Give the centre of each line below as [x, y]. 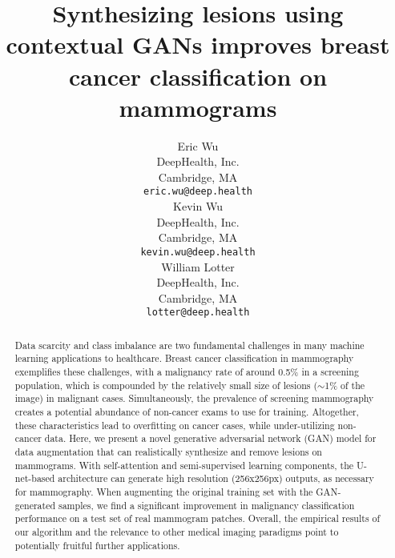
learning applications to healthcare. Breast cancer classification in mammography [184, 358]
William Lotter [198, 266]
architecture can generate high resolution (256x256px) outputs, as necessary [216, 478]
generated [35, 505]
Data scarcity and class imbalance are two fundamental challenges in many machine [189, 345]
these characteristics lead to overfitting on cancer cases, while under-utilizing [175, 425]
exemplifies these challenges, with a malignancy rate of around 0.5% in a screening [187, 372]
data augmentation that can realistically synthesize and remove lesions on [168, 452]
